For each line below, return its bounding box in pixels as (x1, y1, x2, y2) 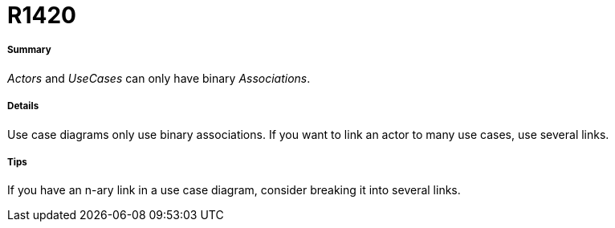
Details (7, 100, 39, 112)
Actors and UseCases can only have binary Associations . (7, 71, 311, 85)
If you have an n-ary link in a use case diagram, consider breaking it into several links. (7, 183, 461, 197)
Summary (7, 44, 51, 56)
